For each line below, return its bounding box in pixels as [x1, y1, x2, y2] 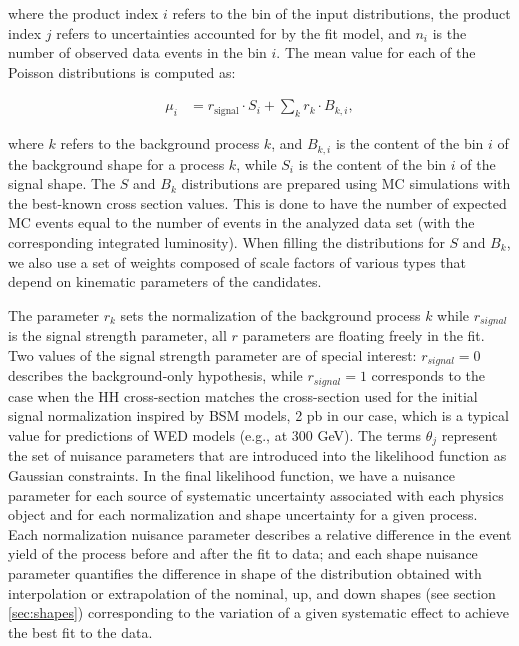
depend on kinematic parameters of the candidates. [8, 271, 322, 292]
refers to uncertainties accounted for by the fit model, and [56, 22, 411, 43]
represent [441, 424, 498, 445]
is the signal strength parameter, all [8, 325, 227, 346]
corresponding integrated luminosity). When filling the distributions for [8, 232, 445, 253]
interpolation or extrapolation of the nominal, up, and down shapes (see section [8, 582, 496, 603]
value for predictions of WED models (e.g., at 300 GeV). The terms [8, 424, 422, 445]
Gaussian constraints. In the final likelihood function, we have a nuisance [8, 465, 455, 485]
